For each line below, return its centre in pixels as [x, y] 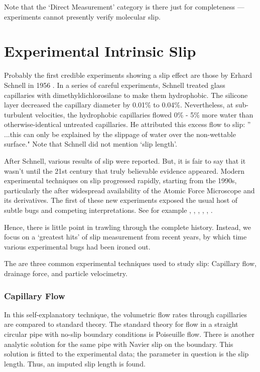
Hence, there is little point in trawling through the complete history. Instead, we [127, 227]
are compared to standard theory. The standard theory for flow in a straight [121, 324]
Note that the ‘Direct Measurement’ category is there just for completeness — [124, 7]
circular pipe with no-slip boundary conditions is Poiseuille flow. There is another [129, 334]
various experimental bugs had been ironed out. [77, 246]
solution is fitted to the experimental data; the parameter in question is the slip [126, 354]
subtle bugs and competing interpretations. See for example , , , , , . [108, 210]
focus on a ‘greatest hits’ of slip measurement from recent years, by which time [125, 237]
